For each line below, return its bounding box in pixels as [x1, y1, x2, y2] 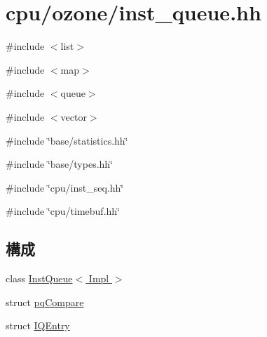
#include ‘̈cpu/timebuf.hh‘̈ [6, 204, 120, 218]
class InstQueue [6, 271, 73, 286]
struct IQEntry [6, 318, 70, 333]
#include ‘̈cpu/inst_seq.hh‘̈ [6, 180, 124, 194]
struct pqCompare [6, 294, 84, 309]
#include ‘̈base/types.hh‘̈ [6, 157, 114, 171]
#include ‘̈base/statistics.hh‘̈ [6, 133, 128, 147]
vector [60, 109, 87, 124]
